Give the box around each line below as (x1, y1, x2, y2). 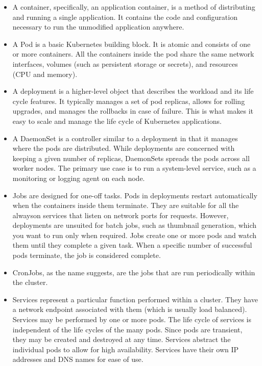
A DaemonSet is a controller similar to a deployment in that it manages (12, 133, 238, 143)
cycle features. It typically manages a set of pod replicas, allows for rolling (12, 95, 245, 106)
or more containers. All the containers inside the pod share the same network (12, 48, 254, 59)
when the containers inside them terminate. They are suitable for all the (12, 200, 239, 211)
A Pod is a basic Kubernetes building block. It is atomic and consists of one (12, 38, 251, 49)
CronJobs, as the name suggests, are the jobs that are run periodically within (12, 267, 255, 277)
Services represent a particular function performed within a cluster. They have (12, 294, 258, 304)
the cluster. (12, 277, 48, 287)
